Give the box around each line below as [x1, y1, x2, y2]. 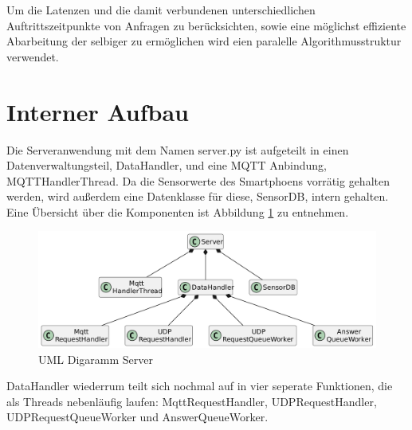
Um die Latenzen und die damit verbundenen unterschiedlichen [6, 2, 316, 18]
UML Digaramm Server [38, 350, 154, 367]
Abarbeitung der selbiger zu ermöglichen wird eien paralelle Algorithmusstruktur [6, 33, 402, 49]
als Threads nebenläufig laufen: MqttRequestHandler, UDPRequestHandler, [6, 393, 377, 409]
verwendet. [6, 48, 59, 64]
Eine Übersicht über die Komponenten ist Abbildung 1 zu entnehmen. [6, 203, 349, 220]
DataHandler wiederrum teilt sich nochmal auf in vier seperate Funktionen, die [6, 377, 393, 394]
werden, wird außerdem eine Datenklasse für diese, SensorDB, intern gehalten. [6, 188, 389, 205]
